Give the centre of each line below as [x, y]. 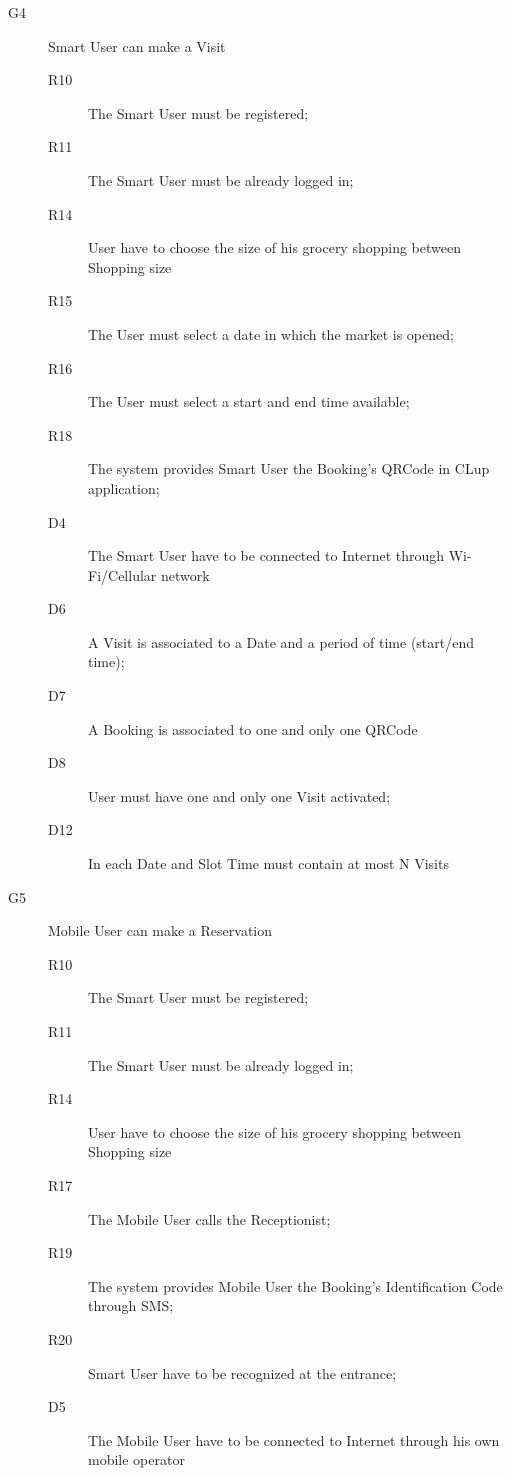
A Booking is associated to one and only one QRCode [253, 728]
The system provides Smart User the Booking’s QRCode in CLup [289, 468]
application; [124, 487]
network [185, 574]
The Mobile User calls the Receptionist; [209, 1218]
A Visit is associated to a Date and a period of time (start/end [281, 641]
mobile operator [136, 1459]
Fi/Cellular [122, 574]
